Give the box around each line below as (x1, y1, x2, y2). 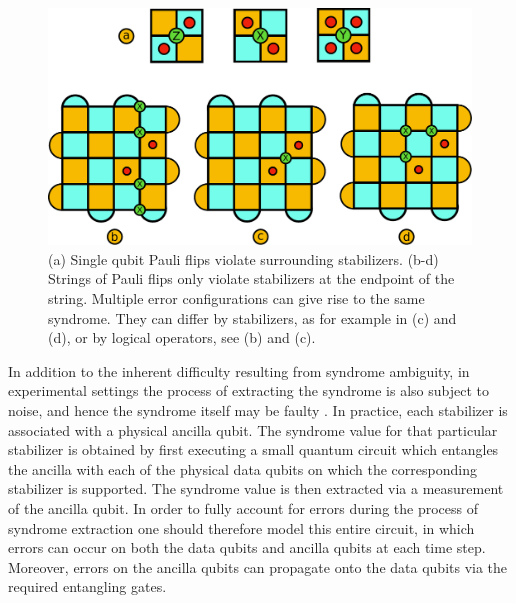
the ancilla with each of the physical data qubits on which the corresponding (8, 458, 477, 479)
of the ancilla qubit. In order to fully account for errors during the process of (8, 497, 478, 518)
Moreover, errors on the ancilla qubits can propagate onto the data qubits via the (8, 556, 508, 577)
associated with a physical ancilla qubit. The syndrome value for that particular (8, 419, 498, 440)
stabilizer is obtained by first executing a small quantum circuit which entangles (8, 439, 499, 460)
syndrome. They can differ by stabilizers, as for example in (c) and (48, 307, 457, 328)
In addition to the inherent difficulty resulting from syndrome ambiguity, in (8, 360, 470, 381)
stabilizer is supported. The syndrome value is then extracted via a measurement (8, 478, 504, 499)
